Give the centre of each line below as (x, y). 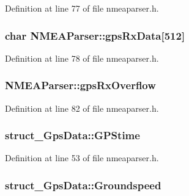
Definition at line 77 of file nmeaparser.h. (82, 8)
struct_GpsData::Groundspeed (83, 185)
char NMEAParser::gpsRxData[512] (95, 35)
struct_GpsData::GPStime (72, 135)
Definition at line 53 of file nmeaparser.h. (82, 158)
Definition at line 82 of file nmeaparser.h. (82, 108)
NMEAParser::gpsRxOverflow (80, 85)
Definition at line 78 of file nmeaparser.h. (82, 58)
